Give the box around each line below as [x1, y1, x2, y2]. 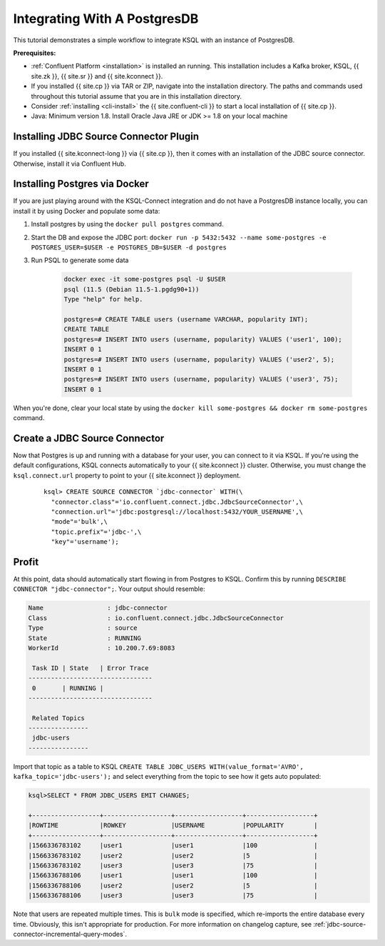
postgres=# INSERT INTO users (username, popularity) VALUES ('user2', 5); [63, 355, 335, 364]
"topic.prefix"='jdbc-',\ [51, 527, 142, 536]
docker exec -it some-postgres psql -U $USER [63, 275, 226, 284]
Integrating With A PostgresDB [13, 11, 199, 26]
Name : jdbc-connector [28, 604, 168, 612]
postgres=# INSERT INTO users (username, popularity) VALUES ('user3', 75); [63, 375, 339, 384]
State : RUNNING [28, 634, 142, 642]
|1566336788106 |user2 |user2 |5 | [28, 881, 318, 890]
